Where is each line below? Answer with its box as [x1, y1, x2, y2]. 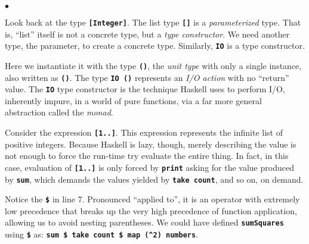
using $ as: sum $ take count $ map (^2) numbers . [5, 228, 199, 240]
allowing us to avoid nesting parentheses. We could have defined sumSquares [5, 216, 284, 229]
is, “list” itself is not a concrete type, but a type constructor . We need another [5, 27, 290, 40]
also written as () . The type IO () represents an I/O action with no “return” [5, 71, 289, 83]
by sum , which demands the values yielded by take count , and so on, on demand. [5, 173, 304, 185]
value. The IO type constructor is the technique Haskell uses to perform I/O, [5, 83, 285, 95]
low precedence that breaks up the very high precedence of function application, [5, 204, 297, 217]
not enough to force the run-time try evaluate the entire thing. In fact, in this [5, 149, 289, 162]
